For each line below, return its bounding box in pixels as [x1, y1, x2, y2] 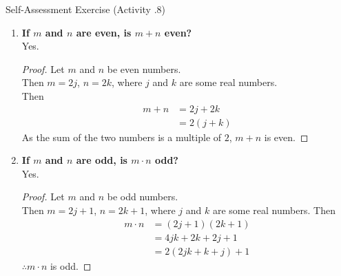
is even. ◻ [264, 129, 309, 144]
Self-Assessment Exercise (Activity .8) [6, 2, 165, 16]
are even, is [76, 25, 132, 39]
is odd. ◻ [50, 258, 92, 273]
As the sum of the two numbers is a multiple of [21, 129, 222, 144]
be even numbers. [107, 61, 181, 76]
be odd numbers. [107, 189, 178, 204]
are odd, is [76, 153, 127, 167]
